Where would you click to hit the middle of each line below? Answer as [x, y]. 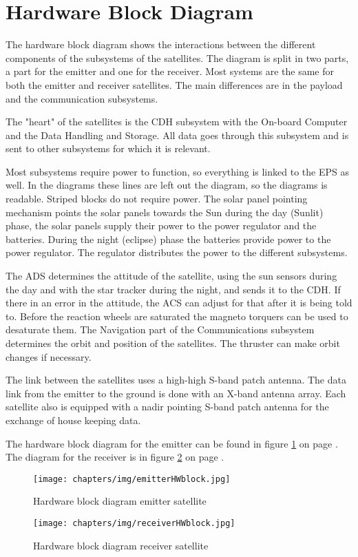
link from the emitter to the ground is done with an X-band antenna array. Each [176, 393]
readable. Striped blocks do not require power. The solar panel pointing [157, 199]
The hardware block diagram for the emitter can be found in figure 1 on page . [172, 443]
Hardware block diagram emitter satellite [120, 501]
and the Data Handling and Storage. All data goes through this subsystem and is [177, 135]
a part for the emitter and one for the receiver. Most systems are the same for [170, 71]
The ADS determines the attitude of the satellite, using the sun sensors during [171, 276]
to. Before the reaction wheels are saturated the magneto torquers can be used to [177, 316]
